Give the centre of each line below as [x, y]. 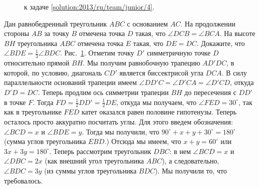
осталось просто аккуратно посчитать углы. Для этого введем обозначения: [118, 121]
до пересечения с [210, 92]
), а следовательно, [190, 161]
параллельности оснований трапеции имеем [70, 82]
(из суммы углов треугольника [90, 170]
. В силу [234, 72]
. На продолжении [208, 23]
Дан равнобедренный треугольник [55, 23]
